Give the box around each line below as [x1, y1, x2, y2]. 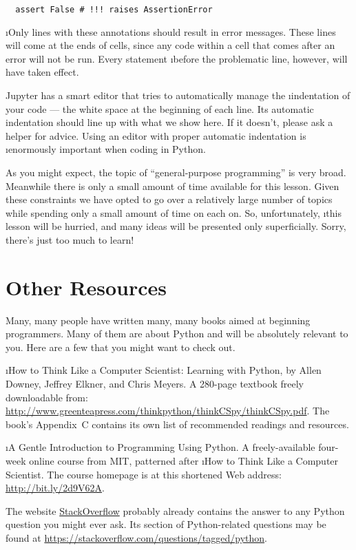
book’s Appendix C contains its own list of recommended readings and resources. [6, 416, 349, 431]
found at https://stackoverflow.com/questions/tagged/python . [6, 531, 267, 544]
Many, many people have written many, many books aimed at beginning [6, 313, 311, 327]
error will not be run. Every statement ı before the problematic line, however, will [6, 51, 348, 65]
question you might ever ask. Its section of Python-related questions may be [6, 517, 326, 531]
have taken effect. [6, 65, 79, 79]
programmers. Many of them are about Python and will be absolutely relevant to [6, 326, 348, 341]
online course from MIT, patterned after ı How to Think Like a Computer [29, 454, 339, 468]
